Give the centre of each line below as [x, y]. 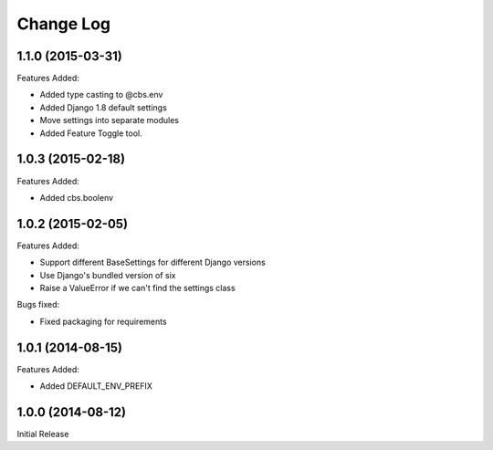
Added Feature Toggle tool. [91, 133]
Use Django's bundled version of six [108, 275]
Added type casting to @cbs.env [101, 95]
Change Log [64, 24]
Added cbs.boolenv [77, 197]
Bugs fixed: [38, 305]
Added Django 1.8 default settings [104, 107]
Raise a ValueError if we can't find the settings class [138, 288]
